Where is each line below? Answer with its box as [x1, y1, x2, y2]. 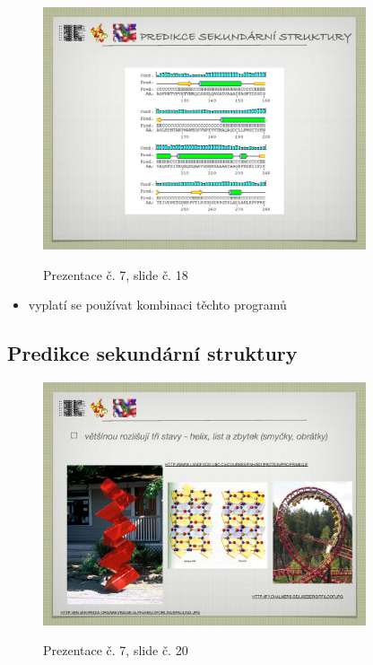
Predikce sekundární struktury [7, 339, 298, 367]
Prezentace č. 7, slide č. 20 [43, 641, 188, 660]
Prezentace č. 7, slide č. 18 [43, 265, 188, 284]
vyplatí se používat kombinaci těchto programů [28, 295, 287, 314]
